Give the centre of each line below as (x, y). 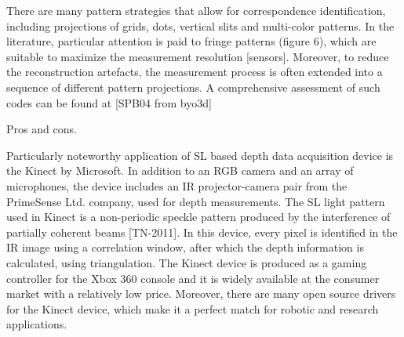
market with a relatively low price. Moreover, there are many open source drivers (201, 294)
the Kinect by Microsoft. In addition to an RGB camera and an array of (180, 170)
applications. (37, 324)
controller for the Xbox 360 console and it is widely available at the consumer (193, 278)
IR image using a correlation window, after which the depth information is (185, 247)
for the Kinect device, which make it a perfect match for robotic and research (193, 308)
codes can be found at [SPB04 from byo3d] (109, 102)
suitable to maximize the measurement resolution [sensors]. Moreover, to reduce (198, 56)
